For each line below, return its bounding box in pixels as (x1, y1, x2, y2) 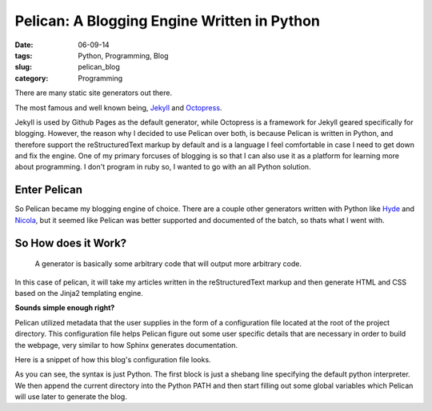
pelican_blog (78, 62, 120, 72)
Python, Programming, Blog (78, 50, 169, 60)
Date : (14, 40, 34, 50)
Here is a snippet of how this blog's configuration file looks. (14, 354, 211, 364)
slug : (14, 62, 32, 72)
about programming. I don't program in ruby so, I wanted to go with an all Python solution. (14, 162, 311, 172)
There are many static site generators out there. (14, 88, 172, 98)
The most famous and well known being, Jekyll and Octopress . (14, 102, 222, 112)
